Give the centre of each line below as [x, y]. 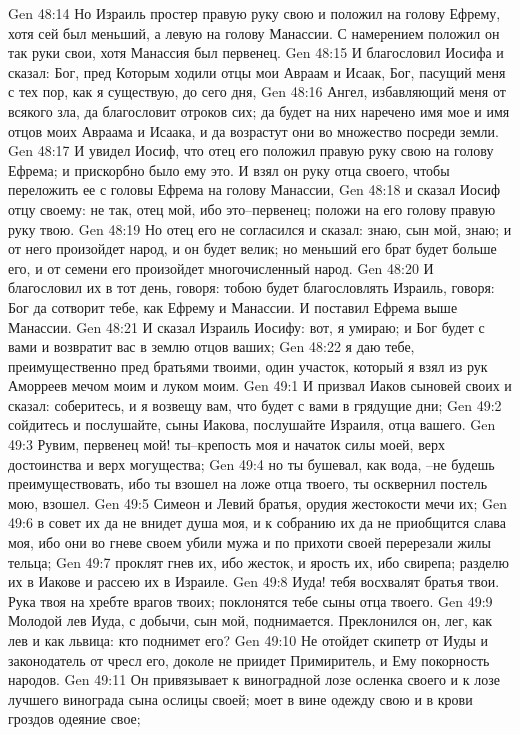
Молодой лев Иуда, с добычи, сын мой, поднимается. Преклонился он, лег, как [250, 620]
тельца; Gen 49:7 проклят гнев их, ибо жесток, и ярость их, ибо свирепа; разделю [258, 561]
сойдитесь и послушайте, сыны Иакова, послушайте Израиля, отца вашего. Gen [252, 424]
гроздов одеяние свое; [74, 718]
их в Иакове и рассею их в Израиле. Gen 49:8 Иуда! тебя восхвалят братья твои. [254, 581]
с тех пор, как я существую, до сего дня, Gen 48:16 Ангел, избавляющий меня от [257, 91]
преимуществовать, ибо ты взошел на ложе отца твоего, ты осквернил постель [248, 483]
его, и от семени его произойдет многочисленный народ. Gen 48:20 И [221, 267]
